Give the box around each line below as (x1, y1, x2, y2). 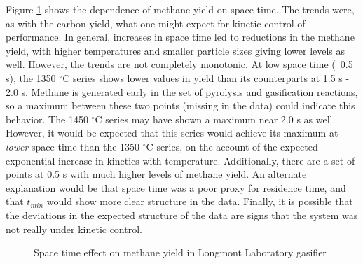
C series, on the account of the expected (146, 139, 318, 153)
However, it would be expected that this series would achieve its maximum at (6, 125, 338, 140)
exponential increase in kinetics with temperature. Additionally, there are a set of (6, 153, 355, 167)
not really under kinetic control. (6, 221, 142, 236)
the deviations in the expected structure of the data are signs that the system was (6, 207, 358, 222)
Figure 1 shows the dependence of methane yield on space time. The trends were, (6, 2, 355, 16)
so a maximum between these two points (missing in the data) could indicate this (6, 98, 355, 113)
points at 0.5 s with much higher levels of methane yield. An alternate (6, 167, 307, 181)
